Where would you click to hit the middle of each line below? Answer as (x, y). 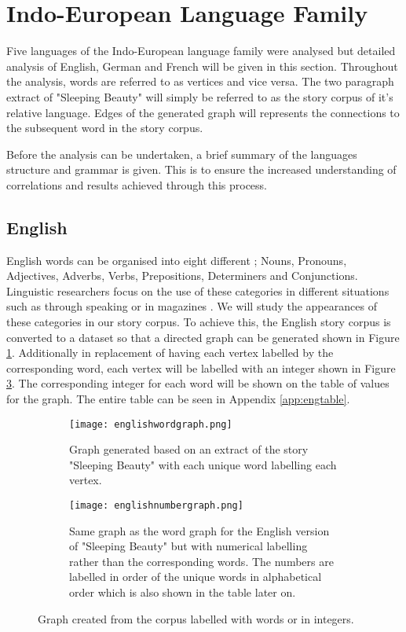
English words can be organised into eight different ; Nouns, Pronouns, (177, 260)
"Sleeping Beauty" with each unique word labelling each (203, 464)
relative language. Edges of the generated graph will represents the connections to (203, 112)
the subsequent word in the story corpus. (105, 128)
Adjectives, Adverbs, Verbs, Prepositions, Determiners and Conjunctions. (182, 276)
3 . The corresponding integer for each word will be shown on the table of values (198, 383)
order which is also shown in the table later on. (183, 592)
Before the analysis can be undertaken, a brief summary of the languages (182, 154)
